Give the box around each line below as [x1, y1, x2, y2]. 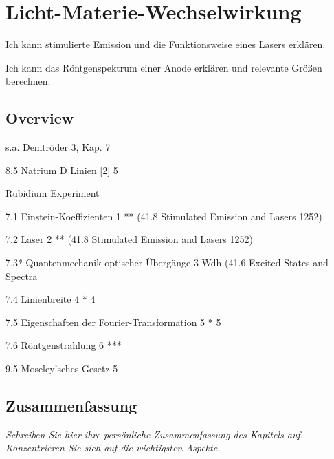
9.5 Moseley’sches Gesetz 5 [5, 361, 118, 376]
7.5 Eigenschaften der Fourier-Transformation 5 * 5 [5, 314, 221, 329]
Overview [5, 107, 74, 129]
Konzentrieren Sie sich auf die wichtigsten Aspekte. [5, 440, 221, 455]
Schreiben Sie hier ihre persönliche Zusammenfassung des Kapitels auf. [5, 427, 304, 441]
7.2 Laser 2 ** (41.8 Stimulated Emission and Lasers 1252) [5, 232, 253, 246]
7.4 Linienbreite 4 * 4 [5, 292, 96, 306]
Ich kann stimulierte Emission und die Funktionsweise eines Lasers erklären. [5, 37, 326, 52]
